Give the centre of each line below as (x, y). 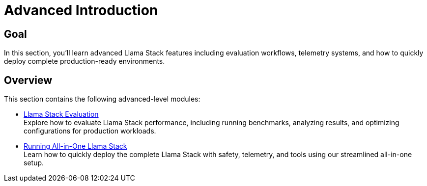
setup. (34, 163)
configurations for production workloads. (90, 131)
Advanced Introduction (81, 10)
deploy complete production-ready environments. (85, 61)
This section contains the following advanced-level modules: (102, 99)
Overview (28, 80)
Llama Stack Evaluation (61, 114)
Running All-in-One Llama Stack (75, 146)
